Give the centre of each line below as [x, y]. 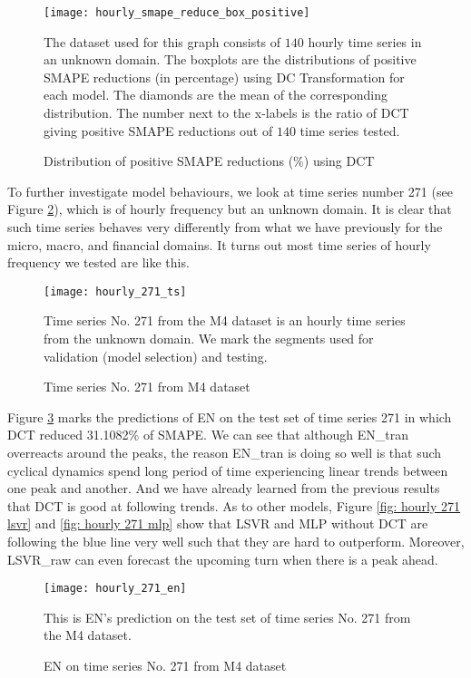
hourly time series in [365, 41]
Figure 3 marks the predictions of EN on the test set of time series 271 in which [230, 416]
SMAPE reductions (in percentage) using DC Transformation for [224, 77]
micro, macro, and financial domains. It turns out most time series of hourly [219, 244]
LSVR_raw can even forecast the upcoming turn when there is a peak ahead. [223, 559]
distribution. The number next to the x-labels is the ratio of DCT [226, 113]
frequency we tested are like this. [98, 262]
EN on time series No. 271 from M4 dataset [165, 665]
